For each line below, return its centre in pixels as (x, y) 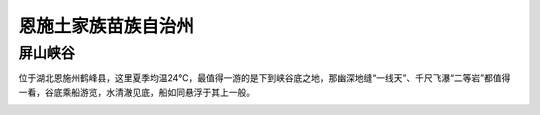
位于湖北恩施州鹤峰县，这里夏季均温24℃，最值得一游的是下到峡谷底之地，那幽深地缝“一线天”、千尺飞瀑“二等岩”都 (256, 78)
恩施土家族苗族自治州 (106, 26)
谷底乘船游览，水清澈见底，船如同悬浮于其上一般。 (149, 92)
